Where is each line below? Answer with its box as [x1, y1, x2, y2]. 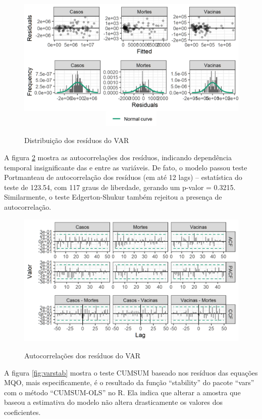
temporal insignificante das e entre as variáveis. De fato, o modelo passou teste [4, 162, 247, 172]
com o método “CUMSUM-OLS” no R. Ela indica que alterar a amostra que [4, 387, 241, 397]
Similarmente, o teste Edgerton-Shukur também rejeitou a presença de [4, 192, 222, 202]
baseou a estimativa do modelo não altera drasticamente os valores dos [4, 397, 223, 407]
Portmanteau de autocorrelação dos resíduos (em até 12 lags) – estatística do [4, 172, 242, 182]
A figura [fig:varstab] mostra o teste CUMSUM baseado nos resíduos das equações [4, 367, 258, 378]
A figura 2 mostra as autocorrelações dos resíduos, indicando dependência [4, 152, 232, 162]
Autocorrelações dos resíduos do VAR [24, 350, 141, 360]
